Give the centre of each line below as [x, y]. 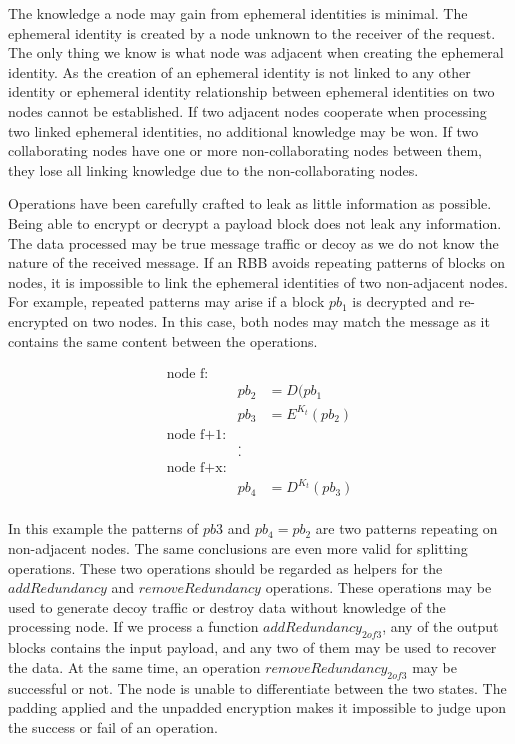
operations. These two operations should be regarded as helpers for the [225, 567]
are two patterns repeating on [406, 528]
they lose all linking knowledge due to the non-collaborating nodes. [213, 169]
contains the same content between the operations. [163, 340]
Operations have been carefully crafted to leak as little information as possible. [250, 203]
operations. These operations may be [378, 587]
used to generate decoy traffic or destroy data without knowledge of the [227, 606]
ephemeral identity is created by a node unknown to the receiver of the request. [252, 32]
